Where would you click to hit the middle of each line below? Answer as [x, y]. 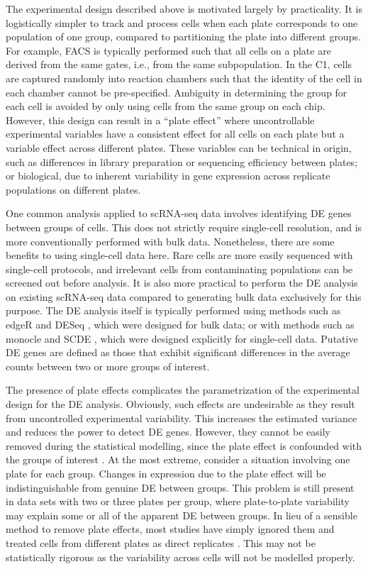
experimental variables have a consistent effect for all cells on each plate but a [175, 134]
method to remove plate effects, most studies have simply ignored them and [170, 529]
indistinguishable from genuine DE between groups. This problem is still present [180, 487]
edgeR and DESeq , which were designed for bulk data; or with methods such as [180, 325]
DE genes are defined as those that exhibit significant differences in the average [178, 352]
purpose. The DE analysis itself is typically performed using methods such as [173, 310]
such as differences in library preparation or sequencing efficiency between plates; [182, 161]
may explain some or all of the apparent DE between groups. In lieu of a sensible [182, 515]
